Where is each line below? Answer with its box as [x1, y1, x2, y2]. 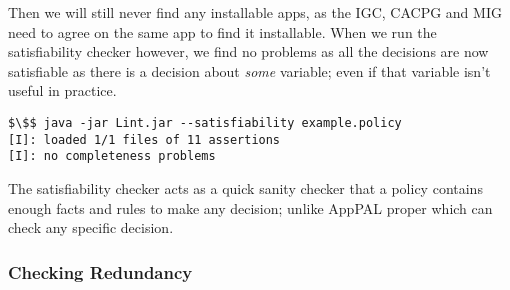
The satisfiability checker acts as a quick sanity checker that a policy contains [8, 177, 483, 198]
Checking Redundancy [8, 259, 193, 284]
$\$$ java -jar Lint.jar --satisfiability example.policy [8, 115, 402, 130]
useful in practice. [8, 80, 117, 101]
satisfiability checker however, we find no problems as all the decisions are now [8, 41, 489, 62]
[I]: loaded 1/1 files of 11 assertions [8, 132, 281, 147]
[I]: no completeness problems [8, 149, 216, 164]
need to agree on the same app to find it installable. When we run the [8, 21, 437, 42]
